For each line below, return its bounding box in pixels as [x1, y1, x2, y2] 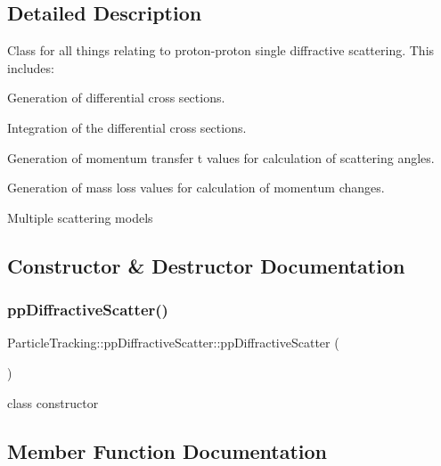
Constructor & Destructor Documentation [7, 251, 405, 279]
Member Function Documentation [7, 437, 328, 464]
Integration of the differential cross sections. [7, 118, 247, 136]
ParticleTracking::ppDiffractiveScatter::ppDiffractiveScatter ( [7, 333, 339, 352]
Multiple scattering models [7, 208, 153, 226]
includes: [7, 58, 54, 77]
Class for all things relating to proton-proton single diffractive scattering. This [7, 41, 435, 60]
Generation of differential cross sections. [7, 88, 225, 107]
